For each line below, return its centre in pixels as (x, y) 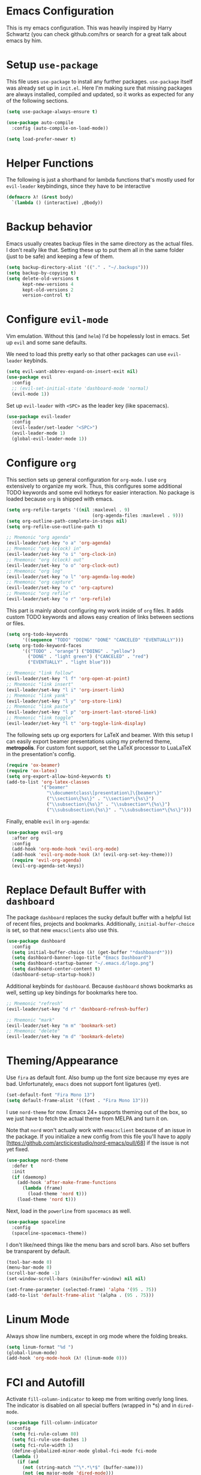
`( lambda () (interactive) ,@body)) (57, 203)
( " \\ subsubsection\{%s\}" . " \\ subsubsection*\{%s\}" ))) (119, 810)
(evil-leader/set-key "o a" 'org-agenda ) (59, 543)
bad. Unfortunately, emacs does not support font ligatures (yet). (84, 1084)
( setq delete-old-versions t (43, 279)
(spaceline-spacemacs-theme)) (49, 1233)
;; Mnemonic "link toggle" (40, 718)
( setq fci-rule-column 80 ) (45, 1434)
